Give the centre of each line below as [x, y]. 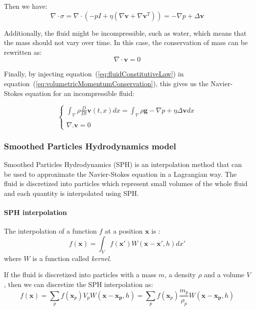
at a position [124, 231]
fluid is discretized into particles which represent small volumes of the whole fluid [126, 183]
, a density [180, 274]
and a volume [224, 274]
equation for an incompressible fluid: [80, 93]
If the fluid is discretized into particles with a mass [80, 274]
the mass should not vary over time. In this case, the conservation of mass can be [126, 42]
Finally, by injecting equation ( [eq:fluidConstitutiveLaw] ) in [94, 74]
